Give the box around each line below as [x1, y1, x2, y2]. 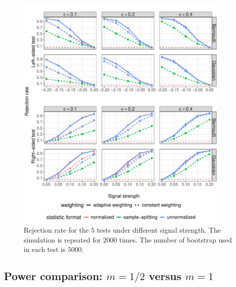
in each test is [24, 244, 66, 254]
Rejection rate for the [24, 225, 89, 235]
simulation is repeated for [24, 234, 101, 245]
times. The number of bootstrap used [119, 234, 232, 245]
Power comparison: [4, 268, 103, 284]
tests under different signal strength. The [97, 225, 221, 235]
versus [149, 268, 182, 284]
